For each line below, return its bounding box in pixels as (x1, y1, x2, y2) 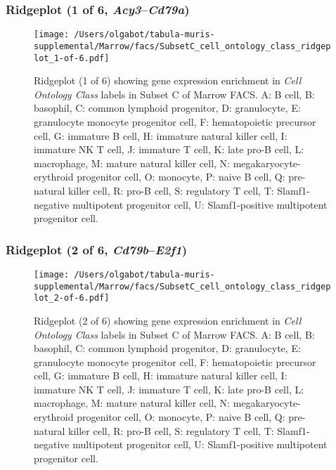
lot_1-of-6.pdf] (34, 53, 110, 63)
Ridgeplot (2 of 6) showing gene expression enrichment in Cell (34, 313, 302, 327)
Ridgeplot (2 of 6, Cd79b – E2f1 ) (6, 240, 188, 258)
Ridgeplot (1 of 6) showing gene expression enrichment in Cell (34, 73, 302, 88)
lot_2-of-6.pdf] (34, 293, 110, 303)
